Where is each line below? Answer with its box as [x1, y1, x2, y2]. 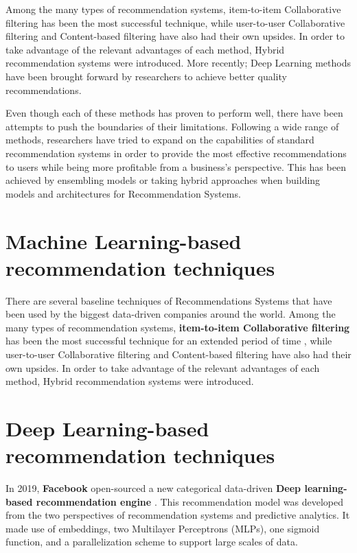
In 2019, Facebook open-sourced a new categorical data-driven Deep [5, 481, 301, 495]
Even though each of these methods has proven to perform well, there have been [5, 106, 343, 120]
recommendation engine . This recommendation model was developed [36, 494, 343, 508]
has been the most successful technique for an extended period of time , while [5, 333, 332, 348]
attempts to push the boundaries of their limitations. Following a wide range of [5, 119, 339, 133]
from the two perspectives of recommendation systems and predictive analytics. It [5, 508, 350, 522]
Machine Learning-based [5, 226, 242, 255]
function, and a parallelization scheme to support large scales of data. [5, 534, 298, 549]
